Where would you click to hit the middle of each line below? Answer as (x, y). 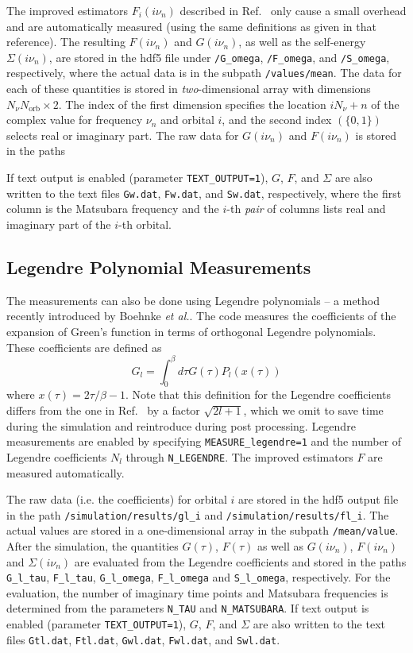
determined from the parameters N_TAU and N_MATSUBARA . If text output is (188, 608)
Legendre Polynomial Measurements (159, 267)
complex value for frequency (75, 120)
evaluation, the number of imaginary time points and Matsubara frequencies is (197, 592)
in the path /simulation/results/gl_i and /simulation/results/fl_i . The (198, 514)
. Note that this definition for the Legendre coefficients (258, 394)
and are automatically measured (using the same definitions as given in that (191, 26)
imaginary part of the (59, 224)
